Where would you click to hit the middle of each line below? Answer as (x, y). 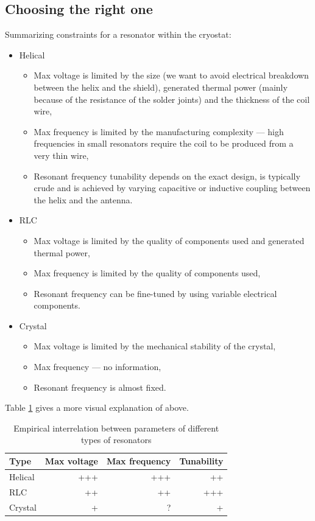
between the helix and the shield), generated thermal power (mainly (161, 87)
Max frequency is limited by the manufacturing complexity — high (159, 131)
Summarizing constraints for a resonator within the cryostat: (118, 34)
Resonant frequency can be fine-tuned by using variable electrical (155, 293)
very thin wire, (61, 155)
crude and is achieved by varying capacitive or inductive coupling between (172, 188)
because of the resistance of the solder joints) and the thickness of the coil (172, 99)
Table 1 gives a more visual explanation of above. (97, 407)
